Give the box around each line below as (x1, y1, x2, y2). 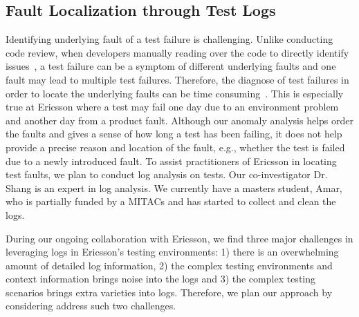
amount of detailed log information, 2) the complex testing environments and (6, 258, 333, 272)
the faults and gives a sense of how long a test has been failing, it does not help (6, 126, 342, 141)
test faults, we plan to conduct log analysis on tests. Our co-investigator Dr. (6, 167, 328, 182)
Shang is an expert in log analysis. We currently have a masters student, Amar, (6, 180, 342, 195)
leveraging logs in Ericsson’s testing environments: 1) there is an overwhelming (6, 244, 339, 259)
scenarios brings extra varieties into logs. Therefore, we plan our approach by (6, 285, 333, 299)
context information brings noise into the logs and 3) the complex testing (6, 271, 315, 286)
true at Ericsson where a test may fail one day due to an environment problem (6, 99, 339, 114)
